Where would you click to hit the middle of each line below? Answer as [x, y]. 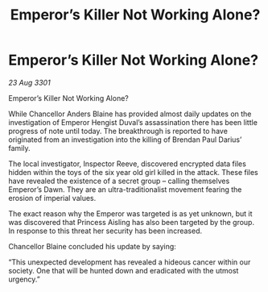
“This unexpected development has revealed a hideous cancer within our [130, 262]
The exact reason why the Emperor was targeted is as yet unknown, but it [130, 213]
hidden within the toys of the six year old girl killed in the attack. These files [134, 172]
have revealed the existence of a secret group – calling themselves [119, 181]
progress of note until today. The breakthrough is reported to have [118, 131]
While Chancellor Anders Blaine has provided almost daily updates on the [130, 114]
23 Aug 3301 [29, 82]
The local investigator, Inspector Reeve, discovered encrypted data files [128, 164]
